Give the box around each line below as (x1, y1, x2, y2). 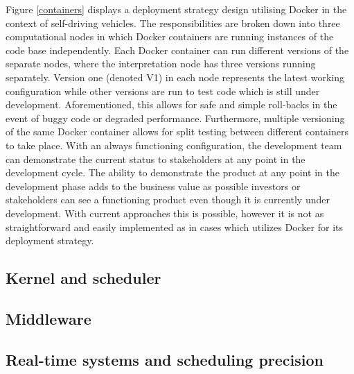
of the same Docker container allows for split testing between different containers (6, 124, 348, 139)
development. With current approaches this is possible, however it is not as (6, 205, 324, 220)
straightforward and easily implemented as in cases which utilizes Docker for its (6, 219, 344, 234)
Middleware (6, 307, 91, 329)
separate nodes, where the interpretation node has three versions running (6, 56, 316, 71)
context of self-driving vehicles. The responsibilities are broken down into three (6, 15, 340, 30)
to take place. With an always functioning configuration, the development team (6, 137, 342, 152)
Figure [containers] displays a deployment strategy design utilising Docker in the (6, 2, 347, 16)
